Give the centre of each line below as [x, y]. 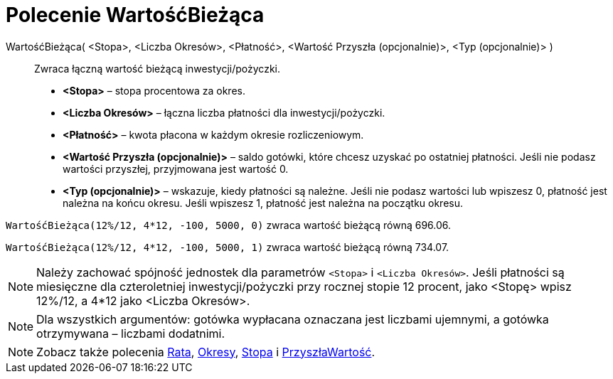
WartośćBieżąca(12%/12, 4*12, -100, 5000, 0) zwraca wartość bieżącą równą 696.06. [229, 225]
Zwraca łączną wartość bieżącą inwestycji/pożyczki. [158, 68]
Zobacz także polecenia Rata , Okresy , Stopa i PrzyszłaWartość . [206, 352]
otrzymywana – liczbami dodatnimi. [131, 333]
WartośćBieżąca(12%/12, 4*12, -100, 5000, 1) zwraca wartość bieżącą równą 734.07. [228, 247]
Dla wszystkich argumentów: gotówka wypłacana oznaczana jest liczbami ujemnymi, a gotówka [293, 319]
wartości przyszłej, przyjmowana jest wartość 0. [176, 169]
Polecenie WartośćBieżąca [135, 15]
